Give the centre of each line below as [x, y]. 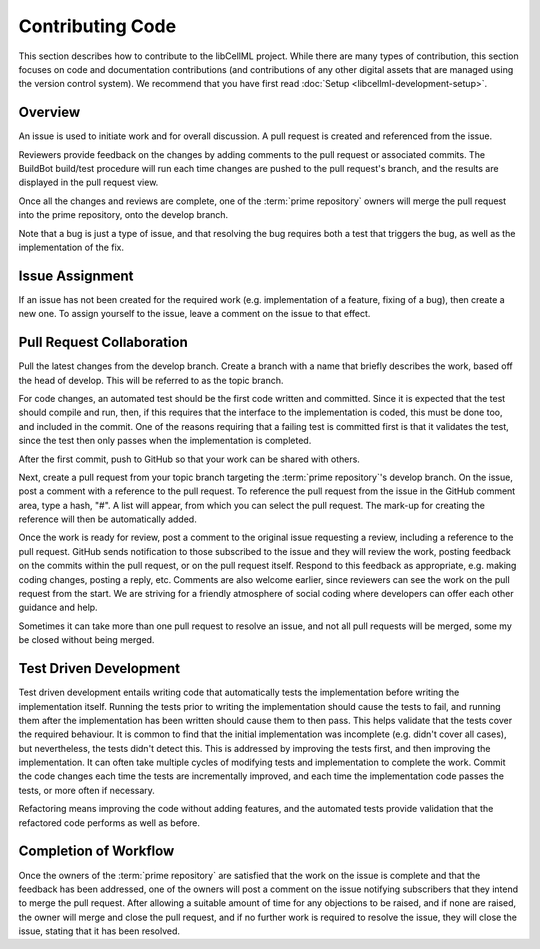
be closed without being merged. [86, 640]
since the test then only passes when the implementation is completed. [165, 441]
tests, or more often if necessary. [86, 790]
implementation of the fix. [71, 247]
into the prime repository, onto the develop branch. [123, 215]
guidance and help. [58, 607]
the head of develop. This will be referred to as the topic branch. [151, 380]
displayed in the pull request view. [88, 182]
